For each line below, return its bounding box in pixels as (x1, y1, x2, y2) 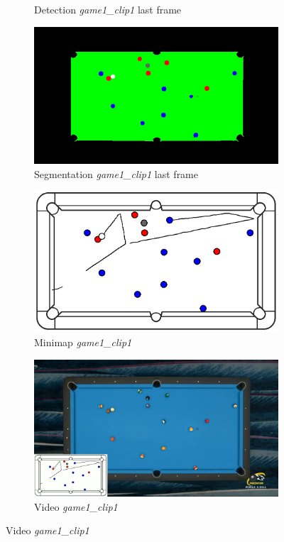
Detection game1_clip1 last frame (34, 2, 182, 16)
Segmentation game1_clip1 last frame (34, 166, 198, 181)
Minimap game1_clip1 (34, 335, 132, 350)
